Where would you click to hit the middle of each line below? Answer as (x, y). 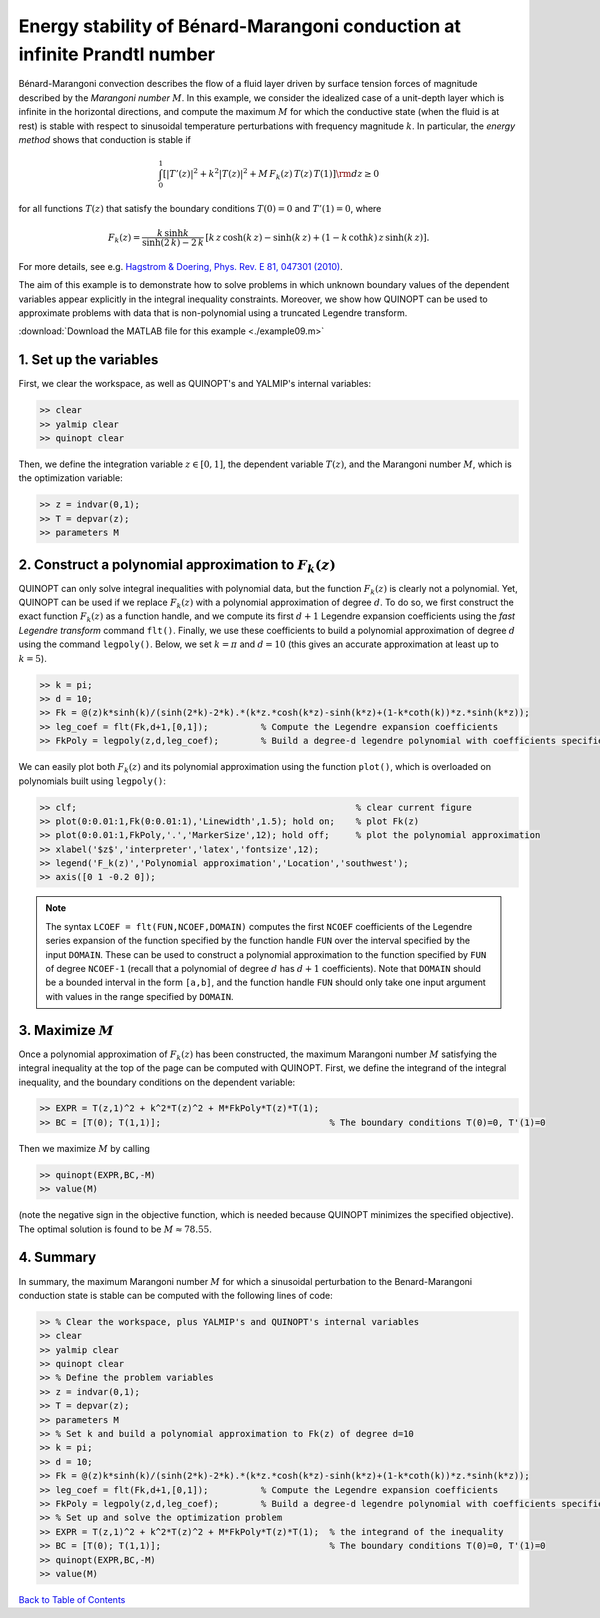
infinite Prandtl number (116, 54)
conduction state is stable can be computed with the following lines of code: (176, 1295)
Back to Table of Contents (72, 1599)
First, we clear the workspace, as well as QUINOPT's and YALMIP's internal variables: (195, 384)
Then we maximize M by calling (84, 1148)
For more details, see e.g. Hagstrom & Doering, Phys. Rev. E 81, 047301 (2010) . (181, 266)
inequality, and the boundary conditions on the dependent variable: (157, 1082)
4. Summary (57, 1257)
